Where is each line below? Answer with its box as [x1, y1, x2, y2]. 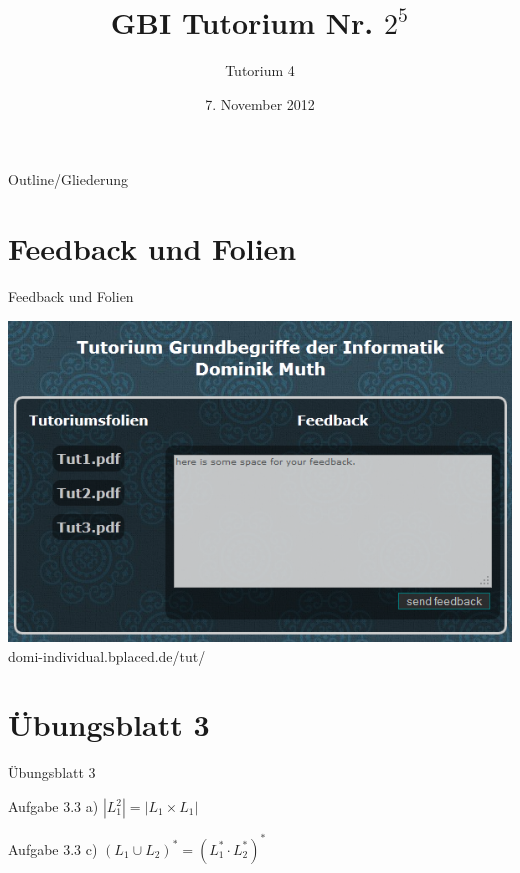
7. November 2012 [205, 93, 315, 114]
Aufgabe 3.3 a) [8, 796, 99, 817]
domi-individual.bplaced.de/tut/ [8, 645, 206, 666]
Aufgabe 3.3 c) [8, 838, 98, 859]
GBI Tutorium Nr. [110, 2, 374, 43]
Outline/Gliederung [8, 169, 128, 190]
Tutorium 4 [225, 60, 295, 81]
